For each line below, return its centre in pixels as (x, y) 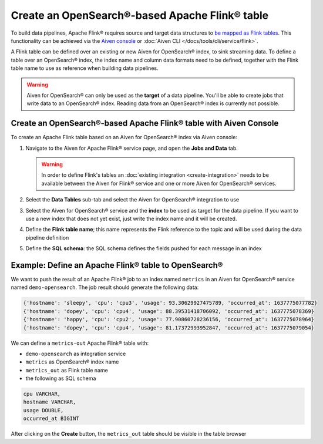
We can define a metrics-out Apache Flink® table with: (80, 343)
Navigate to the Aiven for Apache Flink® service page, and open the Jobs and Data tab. (132, 148)
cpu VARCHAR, (42, 394)
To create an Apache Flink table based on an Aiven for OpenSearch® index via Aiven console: (124, 137)
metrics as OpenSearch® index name (72, 362)
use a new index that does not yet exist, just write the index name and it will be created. (131, 218)
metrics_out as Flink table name (67, 370)
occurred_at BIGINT (51, 419)
